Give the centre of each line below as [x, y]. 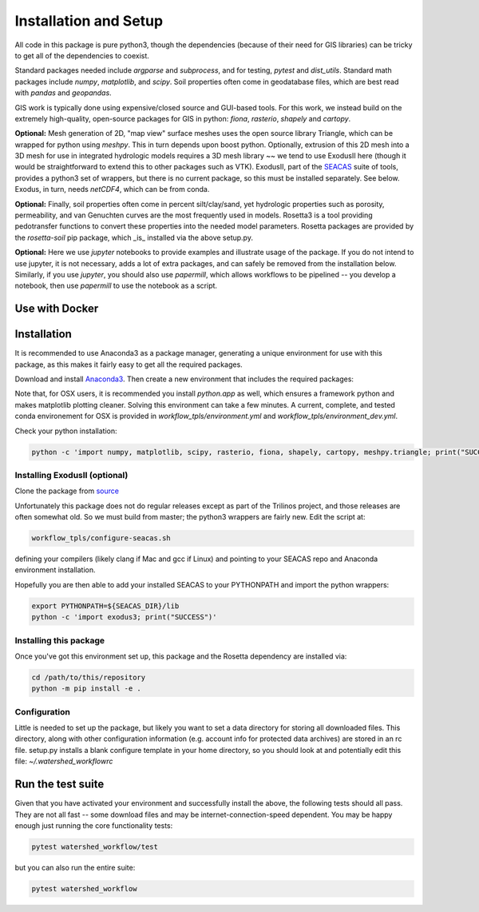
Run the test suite [59, 785]
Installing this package [60, 640]
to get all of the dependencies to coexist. [82, 55]
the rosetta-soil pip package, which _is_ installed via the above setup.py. [134, 237]
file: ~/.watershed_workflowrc [64, 761]
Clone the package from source [67, 491]
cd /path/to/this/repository [89, 677]
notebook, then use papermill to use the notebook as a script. [116, 286]
